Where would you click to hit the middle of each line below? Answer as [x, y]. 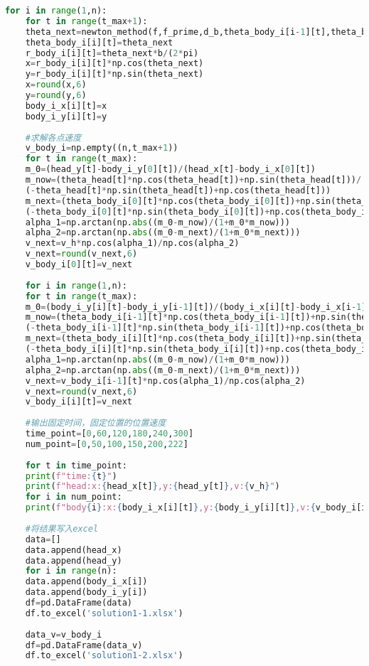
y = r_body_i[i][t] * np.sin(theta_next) [114, 74]
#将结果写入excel [62, 528]
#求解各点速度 [53, 138]
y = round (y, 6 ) [56, 95]
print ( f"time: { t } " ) [71, 476]
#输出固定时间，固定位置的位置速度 [96, 423]
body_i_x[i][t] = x [66, 106]
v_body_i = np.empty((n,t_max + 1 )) [102, 148]
